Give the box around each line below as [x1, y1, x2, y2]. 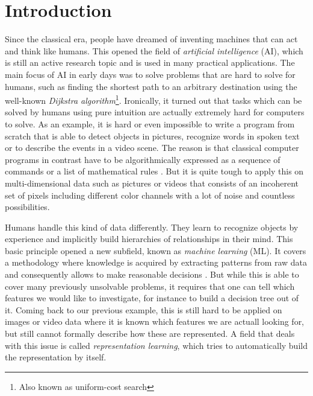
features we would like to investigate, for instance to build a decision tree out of [5, 292, 299, 304]
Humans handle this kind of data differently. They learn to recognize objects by [5, 220, 299, 233]
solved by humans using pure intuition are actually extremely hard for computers [5, 106, 305, 118]
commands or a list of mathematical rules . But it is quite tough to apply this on [5, 165, 304, 177]
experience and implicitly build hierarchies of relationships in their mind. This [5, 232, 293, 245]
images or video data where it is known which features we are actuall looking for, [5, 315, 305, 328]
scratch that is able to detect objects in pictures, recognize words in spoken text [5, 129, 300, 142]
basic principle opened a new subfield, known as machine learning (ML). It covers [5, 244, 306, 257]
